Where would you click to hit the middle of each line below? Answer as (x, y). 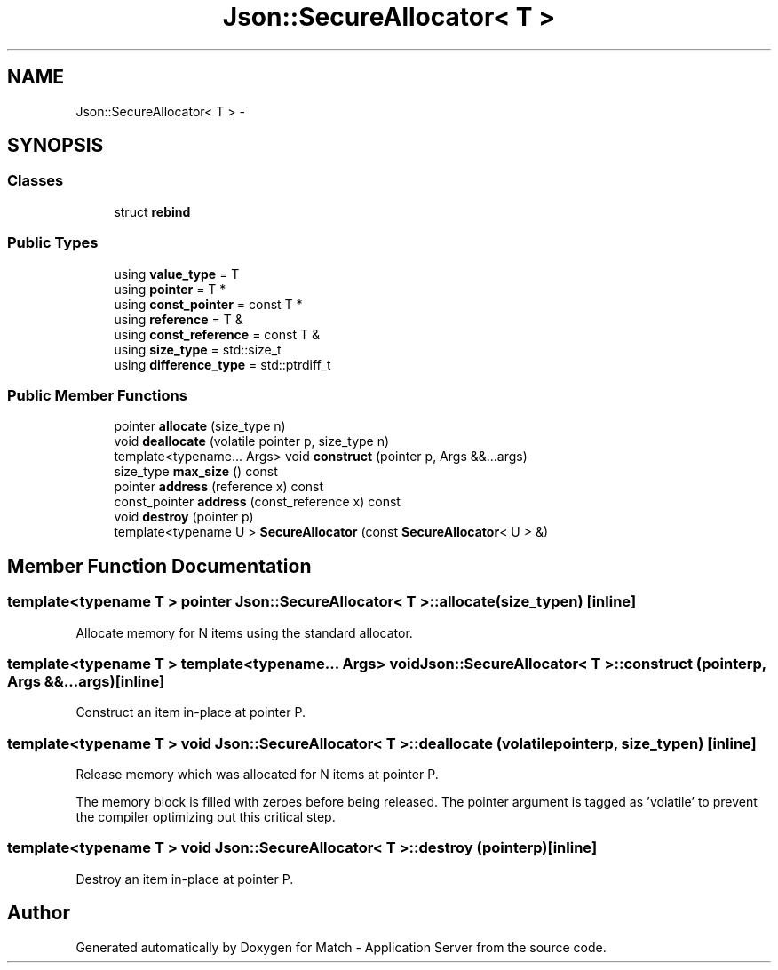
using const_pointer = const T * (208, 304)
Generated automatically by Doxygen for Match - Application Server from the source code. (341, 947)
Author (39, 913)
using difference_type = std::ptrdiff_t (222, 364)
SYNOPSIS (56, 146)
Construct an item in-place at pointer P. (191, 712)
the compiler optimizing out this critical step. (206, 817)
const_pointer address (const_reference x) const (257, 502)
